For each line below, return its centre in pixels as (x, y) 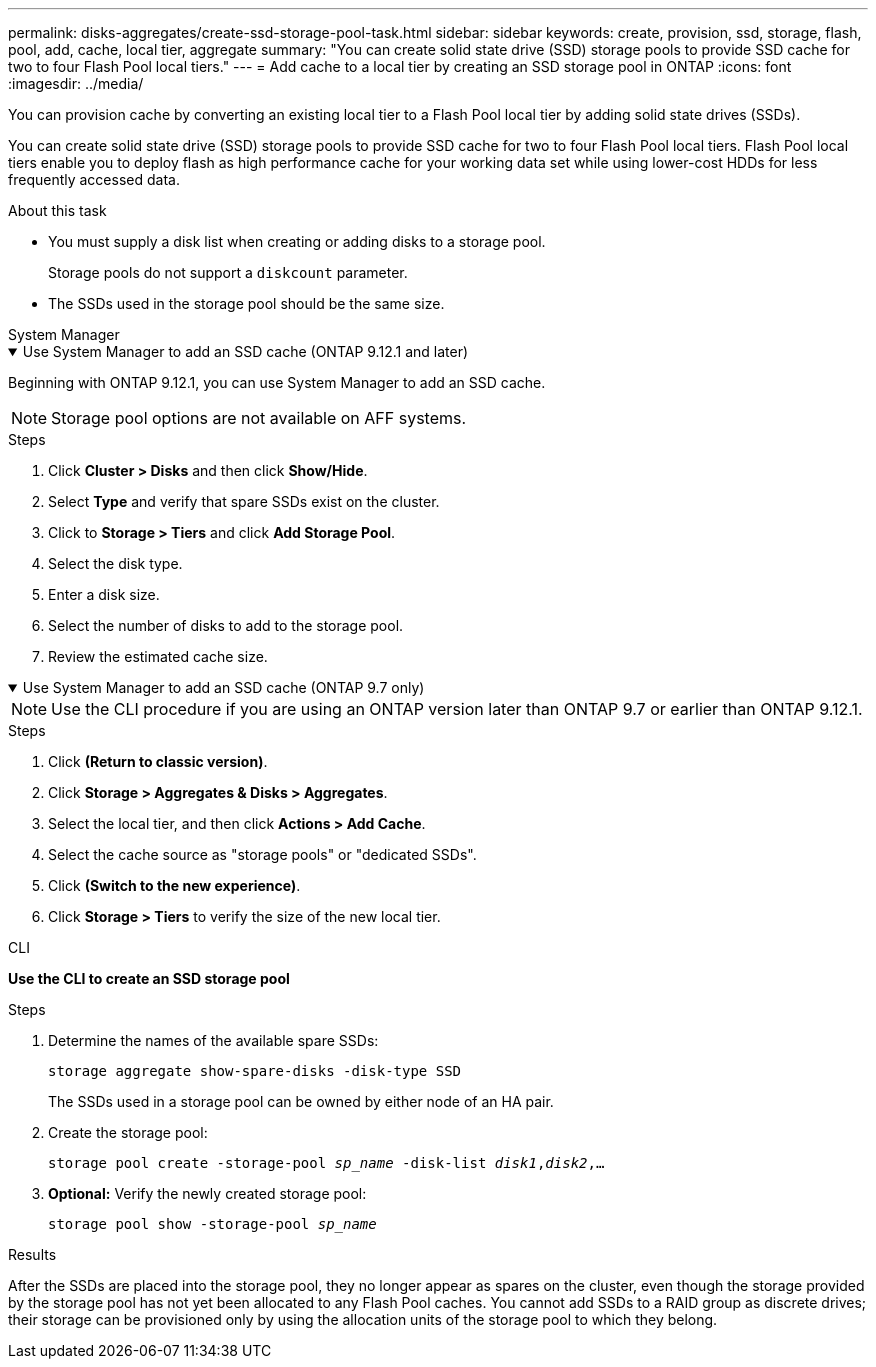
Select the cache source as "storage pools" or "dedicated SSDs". (262, 854)
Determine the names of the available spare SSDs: (213, 1040)
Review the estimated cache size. (158, 656)
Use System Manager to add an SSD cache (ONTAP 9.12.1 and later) (245, 351)
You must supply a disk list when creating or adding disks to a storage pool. (297, 241)
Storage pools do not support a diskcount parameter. (228, 272)
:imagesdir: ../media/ (76, 83)
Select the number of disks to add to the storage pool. (226, 625)
